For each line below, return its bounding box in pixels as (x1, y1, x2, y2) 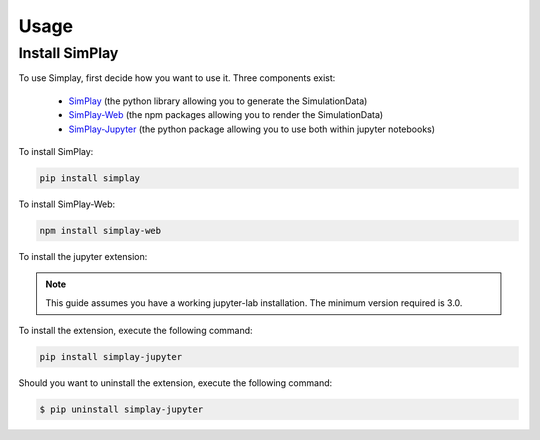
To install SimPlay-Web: (18, 198, 116, 210)
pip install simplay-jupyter (39, 351, 183, 363)
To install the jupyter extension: (18, 250, 148, 262)
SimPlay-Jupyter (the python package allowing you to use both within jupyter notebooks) (68, 123, 435, 135)
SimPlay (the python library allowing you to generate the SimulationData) (68, 95, 368, 107)
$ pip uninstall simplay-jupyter (39, 404, 204, 415)
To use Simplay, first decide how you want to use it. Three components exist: (18, 72, 336, 84)
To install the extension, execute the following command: (18, 325, 254, 337)
